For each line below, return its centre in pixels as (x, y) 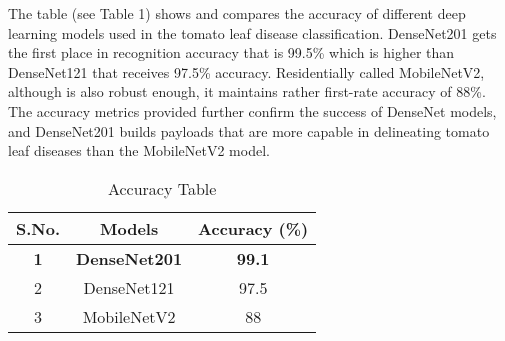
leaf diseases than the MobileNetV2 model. (139, 150)
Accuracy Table (162, 188)
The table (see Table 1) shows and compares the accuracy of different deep (237, 13)
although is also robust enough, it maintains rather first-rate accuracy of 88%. (247, 91)
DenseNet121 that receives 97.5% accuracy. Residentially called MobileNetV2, (246, 71)
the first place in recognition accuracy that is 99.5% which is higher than (231, 52)
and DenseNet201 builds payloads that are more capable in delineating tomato (249, 130)
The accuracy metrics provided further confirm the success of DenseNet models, (252, 110)
